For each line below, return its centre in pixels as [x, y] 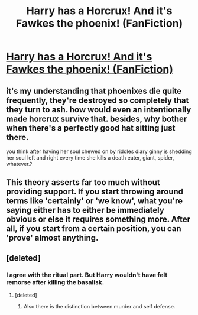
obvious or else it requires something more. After [98, 220]
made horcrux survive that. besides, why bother [97, 118]
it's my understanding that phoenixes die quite [94, 91]
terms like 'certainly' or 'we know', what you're [95, 201]
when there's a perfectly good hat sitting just [91, 128]
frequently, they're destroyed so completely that [98, 100]
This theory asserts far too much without [83, 182]
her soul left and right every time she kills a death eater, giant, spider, [90, 157]
